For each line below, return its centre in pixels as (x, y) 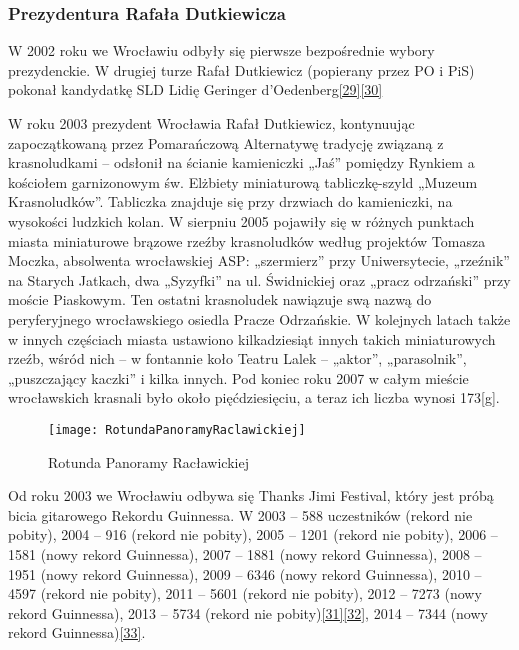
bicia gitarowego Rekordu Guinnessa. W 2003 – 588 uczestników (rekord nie (240, 514)
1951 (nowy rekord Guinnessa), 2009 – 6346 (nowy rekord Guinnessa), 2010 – (245, 573)
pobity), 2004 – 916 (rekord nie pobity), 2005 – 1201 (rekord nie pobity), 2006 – (253, 534)
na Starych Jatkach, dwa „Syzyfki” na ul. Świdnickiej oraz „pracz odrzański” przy (259, 279)
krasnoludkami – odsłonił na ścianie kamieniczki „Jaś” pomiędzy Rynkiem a (241, 162)
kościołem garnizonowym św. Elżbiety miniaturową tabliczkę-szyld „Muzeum (243, 181)
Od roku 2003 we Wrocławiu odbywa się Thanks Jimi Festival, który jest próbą (251, 495)
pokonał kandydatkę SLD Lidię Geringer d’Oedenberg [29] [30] (195, 89)
